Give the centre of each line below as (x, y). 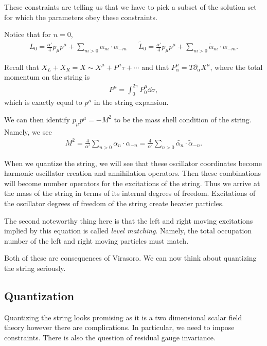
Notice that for (28, 34)
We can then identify (37, 119)
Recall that (22, 67)
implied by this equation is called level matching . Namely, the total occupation (128, 231)
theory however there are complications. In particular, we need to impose (119, 327)
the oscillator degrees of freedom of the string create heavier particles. (114, 203)
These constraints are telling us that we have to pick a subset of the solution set (130, 7)
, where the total (236, 67)
